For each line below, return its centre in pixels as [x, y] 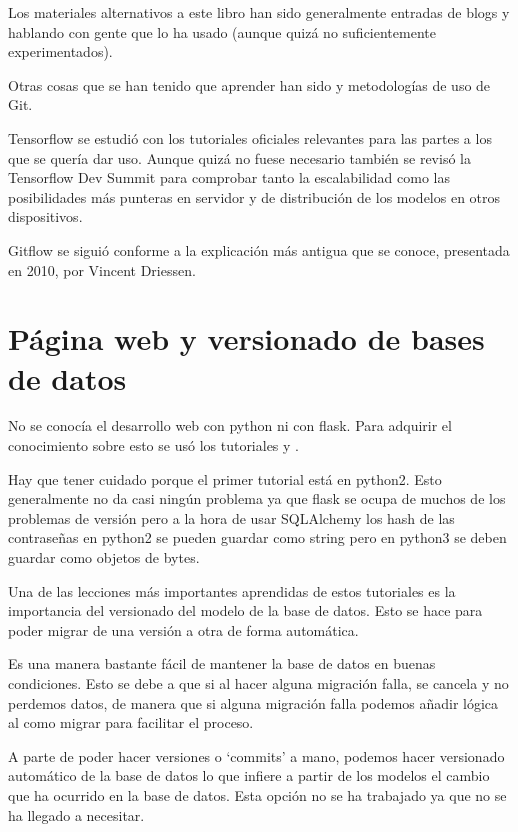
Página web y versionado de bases [246, 338]
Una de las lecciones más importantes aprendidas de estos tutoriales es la [232, 590]
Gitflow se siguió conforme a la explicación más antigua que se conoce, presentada [259, 249]
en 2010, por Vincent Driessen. [102, 269]
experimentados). [60, 51]
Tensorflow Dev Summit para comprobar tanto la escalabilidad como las [229, 177]
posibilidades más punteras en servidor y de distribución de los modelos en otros [254, 196]
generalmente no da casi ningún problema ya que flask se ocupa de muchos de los [257, 498]
